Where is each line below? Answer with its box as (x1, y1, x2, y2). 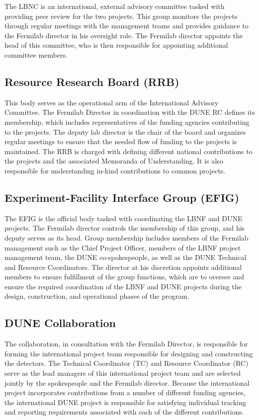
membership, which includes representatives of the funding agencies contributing (4, 116, 250, 127)
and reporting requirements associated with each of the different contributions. (4, 407, 244, 417)
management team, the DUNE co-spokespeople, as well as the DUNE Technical (4, 252, 247, 262)
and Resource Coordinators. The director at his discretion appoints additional (4, 261, 242, 272)
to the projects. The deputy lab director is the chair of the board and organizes (4, 126, 246, 137)
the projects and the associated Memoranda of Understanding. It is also (4, 156, 223, 166)
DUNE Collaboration (4, 315, 116, 331)
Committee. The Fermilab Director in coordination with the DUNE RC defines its (4, 107, 255, 117)
